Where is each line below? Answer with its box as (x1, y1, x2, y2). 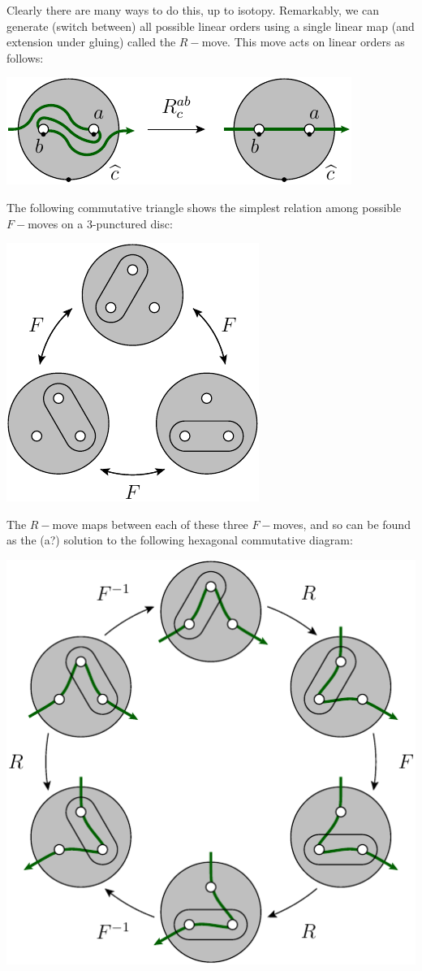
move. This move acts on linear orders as (201, 33, 405, 50)
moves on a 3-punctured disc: (28, 215, 173, 232)
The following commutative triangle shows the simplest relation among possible (6, 198, 402, 215)
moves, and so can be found (273, 515, 411, 532)
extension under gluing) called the (6, 33, 176, 50)
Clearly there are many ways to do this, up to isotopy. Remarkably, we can (6, 2, 380, 18)
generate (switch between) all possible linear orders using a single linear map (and (6, 17, 415, 34)
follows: (6, 49, 44, 66)
